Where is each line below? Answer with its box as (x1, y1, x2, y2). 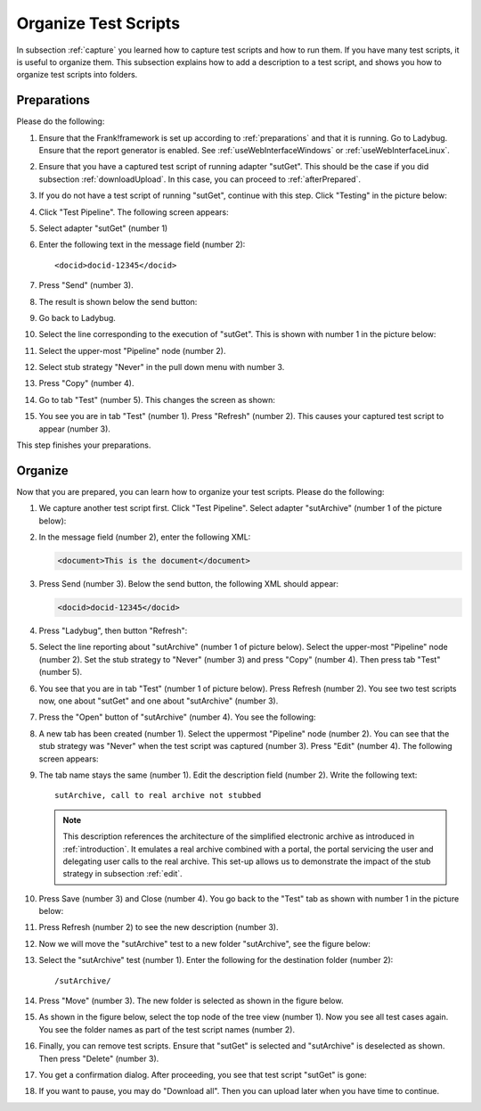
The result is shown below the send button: (38, 296, 198, 307)
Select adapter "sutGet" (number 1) (38, 223, 168, 234)
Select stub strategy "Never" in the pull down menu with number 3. (38, 362, 285, 373)
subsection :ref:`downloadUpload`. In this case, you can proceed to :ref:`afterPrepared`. (38, 174, 361, 185)
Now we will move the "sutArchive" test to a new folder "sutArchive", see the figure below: (38, 938, 371, 949)
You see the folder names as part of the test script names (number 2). (38, 1024, 296, 1034)
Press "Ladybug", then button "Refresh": (38, 625, 188, 637)
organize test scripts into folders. (16, 70, 138, 80)
